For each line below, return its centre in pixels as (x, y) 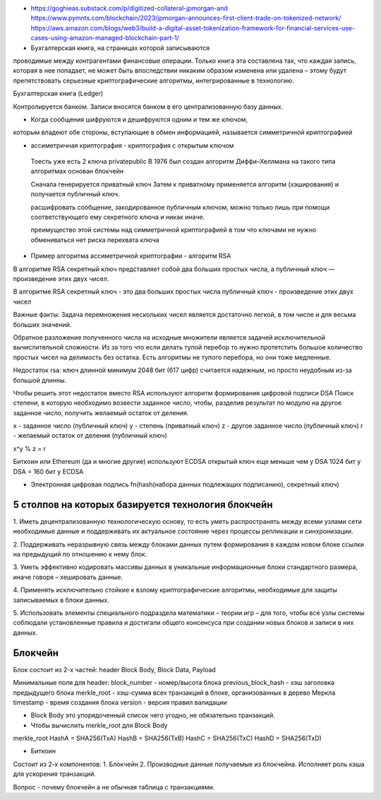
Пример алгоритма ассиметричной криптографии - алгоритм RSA (131, 256)
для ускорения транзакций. (55, 774)
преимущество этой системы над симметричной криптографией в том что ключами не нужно (174, 230)
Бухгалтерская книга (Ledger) (58, 94)
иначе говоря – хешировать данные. (68, 577)
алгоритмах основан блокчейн (77, 171)
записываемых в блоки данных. (61, 599)
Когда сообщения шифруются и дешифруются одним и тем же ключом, (139, 119)
